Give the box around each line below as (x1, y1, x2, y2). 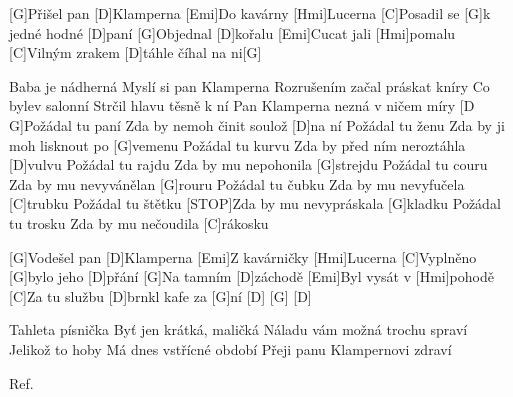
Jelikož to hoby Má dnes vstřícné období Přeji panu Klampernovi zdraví (9, 338, 452, 359)
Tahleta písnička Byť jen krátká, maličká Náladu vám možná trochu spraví (9, 319, 468, 340)
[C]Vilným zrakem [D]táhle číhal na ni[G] (9, 42, 262, 63)
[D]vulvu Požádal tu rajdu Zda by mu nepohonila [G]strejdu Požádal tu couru (9, 154, 488, 175)
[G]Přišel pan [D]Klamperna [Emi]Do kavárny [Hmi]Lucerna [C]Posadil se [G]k (9, 3, 491, 23)
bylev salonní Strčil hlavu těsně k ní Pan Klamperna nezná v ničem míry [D (9, 95, 475, 116)
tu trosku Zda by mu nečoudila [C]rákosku (9, 212, 269, 233)
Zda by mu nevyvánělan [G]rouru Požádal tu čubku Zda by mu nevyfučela (9, 173, 465, 194)
